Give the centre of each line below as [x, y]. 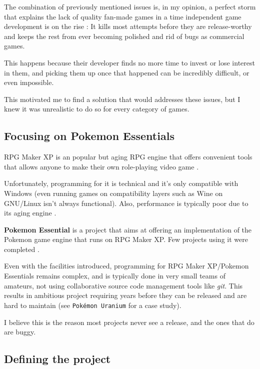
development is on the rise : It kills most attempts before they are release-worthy [128, 26]
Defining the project [57, 359]
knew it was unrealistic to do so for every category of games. [97, 109]
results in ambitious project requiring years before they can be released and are [125, 295]
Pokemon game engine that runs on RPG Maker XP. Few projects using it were [126, 239]
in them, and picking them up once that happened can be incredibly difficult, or [127, 72]
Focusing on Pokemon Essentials [89, 136]
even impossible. [29, 82]
